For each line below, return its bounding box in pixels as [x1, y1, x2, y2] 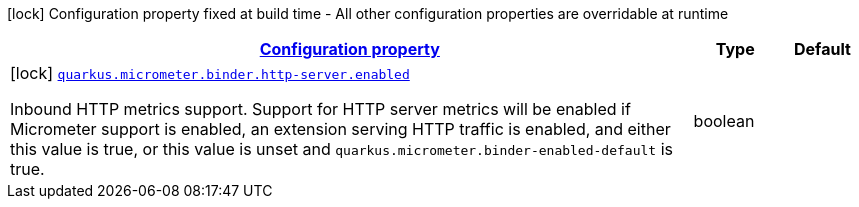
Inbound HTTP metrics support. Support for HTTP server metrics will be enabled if [10, 99, 631, 119]
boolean [693, 111, 755, 131]
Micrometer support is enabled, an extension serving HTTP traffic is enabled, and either [10, 119, 671, 139]
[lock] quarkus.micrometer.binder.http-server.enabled [10, 63, 410, 83]
